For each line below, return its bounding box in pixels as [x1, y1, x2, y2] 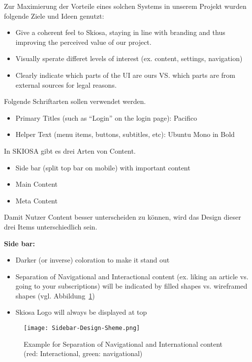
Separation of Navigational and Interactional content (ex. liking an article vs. [15, 271, 249, 281]
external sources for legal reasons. [15, 79, 117, 90]
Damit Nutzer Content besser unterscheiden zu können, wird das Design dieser [4, 212, 241, 222]
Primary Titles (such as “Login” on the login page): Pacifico [15, 112, 197, 123]
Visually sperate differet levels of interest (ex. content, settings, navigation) [15, 53, 243, 64]
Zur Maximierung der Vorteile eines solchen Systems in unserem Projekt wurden [4, 1, 247, 11]
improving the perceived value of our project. [15, 36, 152, 47]
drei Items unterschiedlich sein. [4, 221, 97, 231]
